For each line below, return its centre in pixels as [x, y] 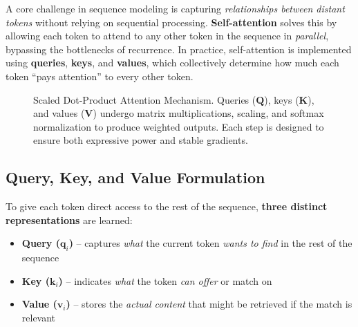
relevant [39, 317]
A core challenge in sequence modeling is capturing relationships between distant [175, 8]
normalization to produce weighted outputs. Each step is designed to [179, 126]
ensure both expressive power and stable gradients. [141, 140]
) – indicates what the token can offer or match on [165, 280]
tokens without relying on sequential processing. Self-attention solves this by [171, 22]
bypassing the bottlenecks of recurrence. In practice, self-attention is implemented [179, 49]
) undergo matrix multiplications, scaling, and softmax [208, 113]
